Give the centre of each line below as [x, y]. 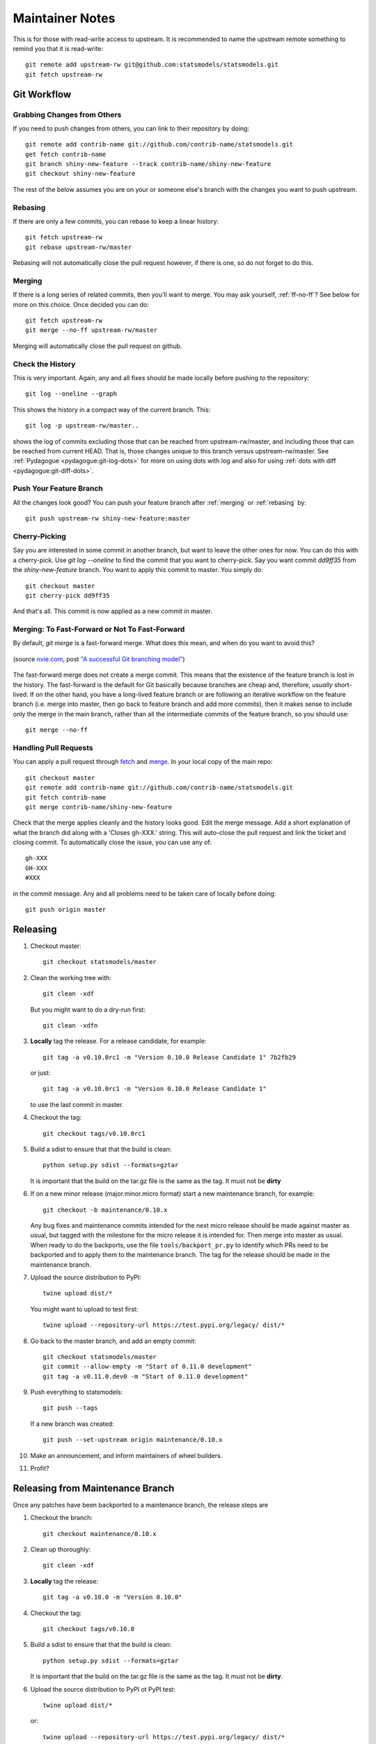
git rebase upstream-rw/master [79, 247]
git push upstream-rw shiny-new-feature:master [108, 519]
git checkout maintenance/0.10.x [100, 1534]
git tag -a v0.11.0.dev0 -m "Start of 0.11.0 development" [146, 1376]
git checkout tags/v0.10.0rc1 [94, 1133]
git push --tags [70, 1408]
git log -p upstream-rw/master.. [82, 426]
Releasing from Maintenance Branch [94, 1488]
